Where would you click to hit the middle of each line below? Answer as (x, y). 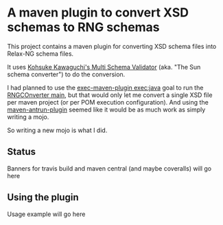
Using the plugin (43, 197)
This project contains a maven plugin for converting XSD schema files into (112, 46)
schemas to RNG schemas (83, 27)
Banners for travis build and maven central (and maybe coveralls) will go (109, 168)
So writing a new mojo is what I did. (57, 130)
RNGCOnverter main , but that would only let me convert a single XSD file (110, 95)
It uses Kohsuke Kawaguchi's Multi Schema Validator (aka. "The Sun (104, 67)
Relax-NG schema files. (40, 54)
